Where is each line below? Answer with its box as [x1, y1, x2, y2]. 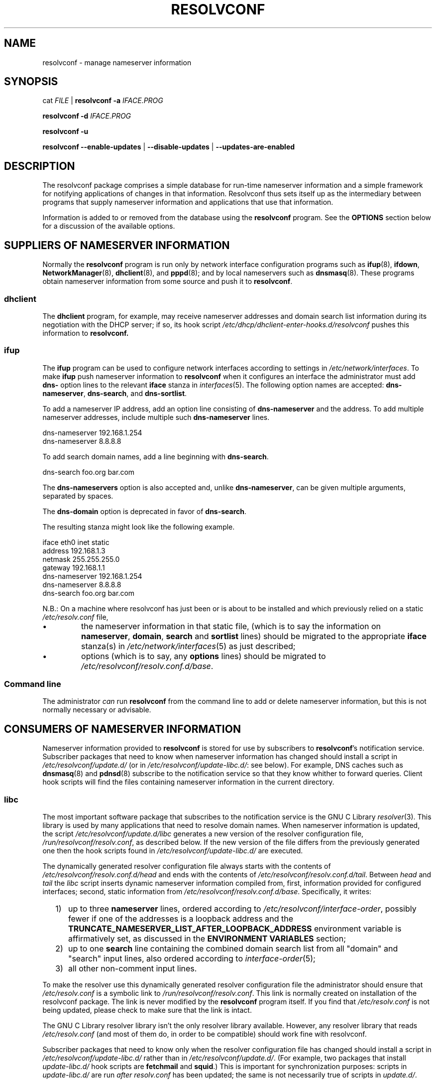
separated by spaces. [42, 491, 113, 500]
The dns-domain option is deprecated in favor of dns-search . [42, 507, 247, 516]
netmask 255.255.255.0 [42, 554, 120, 563]
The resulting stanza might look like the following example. [42, 522, 235, 531]
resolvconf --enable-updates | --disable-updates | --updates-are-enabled [42, 142, 295, 151]
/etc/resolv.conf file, [42, 612, 109, 621]
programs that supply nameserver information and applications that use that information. [42, 198, 333, 207]
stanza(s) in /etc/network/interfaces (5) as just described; [81, 641, 296, 651]
